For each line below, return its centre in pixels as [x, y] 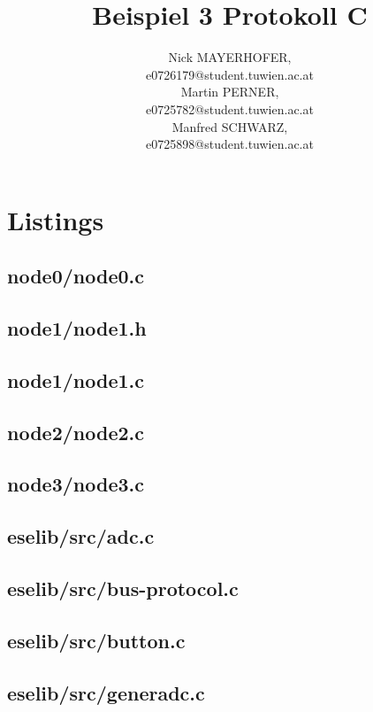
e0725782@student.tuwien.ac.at [230, 108]
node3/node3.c [76, 484]
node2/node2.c [76, 432]
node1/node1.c [76, 379]
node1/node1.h [77, 328]
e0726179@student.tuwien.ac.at [230, 74]
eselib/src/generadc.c [106, 692]
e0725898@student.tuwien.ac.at [230, 144]
